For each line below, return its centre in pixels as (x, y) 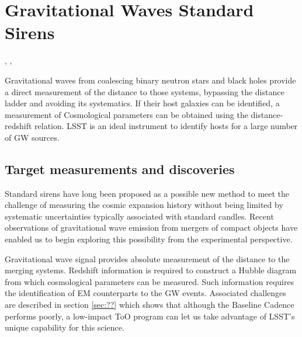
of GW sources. (32, 137)
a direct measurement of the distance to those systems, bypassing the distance (145, 91)
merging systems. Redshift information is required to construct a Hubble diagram (151, 270)
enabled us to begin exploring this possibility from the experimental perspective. (149, 239)
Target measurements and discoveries (120, 168)
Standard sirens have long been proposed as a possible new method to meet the (147, 193)
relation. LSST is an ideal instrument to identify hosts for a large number (166, 126)
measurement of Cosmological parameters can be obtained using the (126, 114)
